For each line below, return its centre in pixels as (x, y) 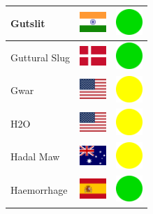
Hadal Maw (35, 156)
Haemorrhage (39, 190)
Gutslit (28, 23)
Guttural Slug (40, 57)
